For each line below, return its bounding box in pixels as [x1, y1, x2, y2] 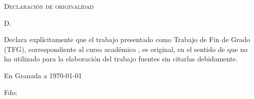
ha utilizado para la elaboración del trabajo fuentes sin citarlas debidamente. [4, 53, 238, 64]
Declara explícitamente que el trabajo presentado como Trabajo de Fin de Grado [4, 34, 251, 45]
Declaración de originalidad [4, 1, 94, 11]
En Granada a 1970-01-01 [4, 70, 82, 80]
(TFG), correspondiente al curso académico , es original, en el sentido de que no [4, 44, 248, 54]
